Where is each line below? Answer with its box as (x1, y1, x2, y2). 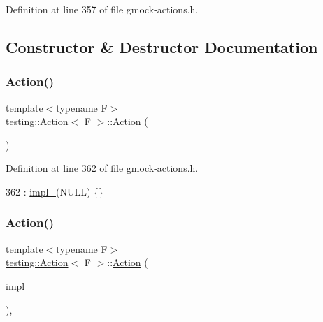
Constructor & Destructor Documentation (6, 36, 318, 57)
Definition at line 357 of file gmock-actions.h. (6, 2, 199, 16)
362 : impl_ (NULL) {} (6, 184, 104, 198)
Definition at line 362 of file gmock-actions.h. (6, 161, 199, 175)
